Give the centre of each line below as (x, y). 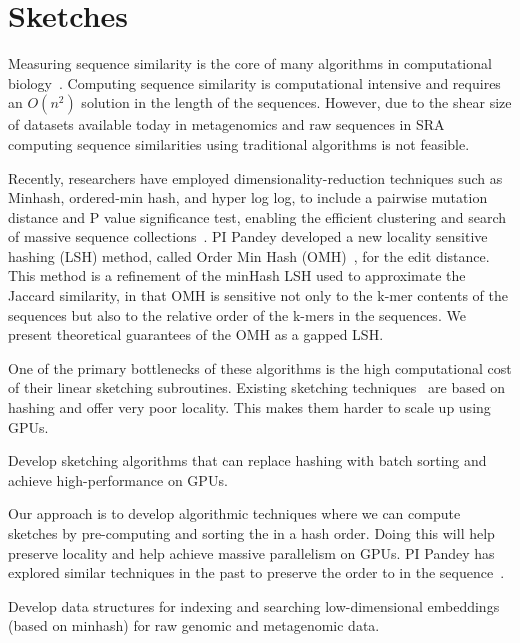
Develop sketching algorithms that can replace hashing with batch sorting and (247, 460)
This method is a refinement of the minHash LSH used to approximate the (237, 275)
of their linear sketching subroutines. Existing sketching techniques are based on (257, 387)
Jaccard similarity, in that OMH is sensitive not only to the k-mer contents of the (258, 295)
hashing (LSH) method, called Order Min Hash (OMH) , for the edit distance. (249, 255)
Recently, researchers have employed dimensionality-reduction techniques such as (255, 177)
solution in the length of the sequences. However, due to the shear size (296, 102)
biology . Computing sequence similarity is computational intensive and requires (254, 82)
